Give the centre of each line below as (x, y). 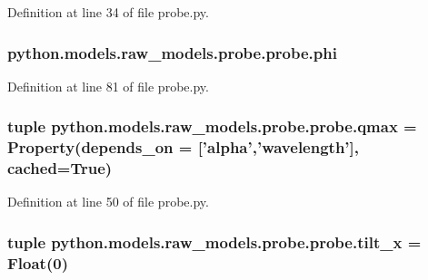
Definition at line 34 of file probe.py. (108, 12)
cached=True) (60, 168)
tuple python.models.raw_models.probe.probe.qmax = (212, 126)
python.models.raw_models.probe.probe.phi (172, 52)
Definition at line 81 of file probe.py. (108, 86)
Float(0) (38, 262)
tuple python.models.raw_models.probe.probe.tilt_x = (214, 241)
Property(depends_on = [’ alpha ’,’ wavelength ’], (184, 147)
